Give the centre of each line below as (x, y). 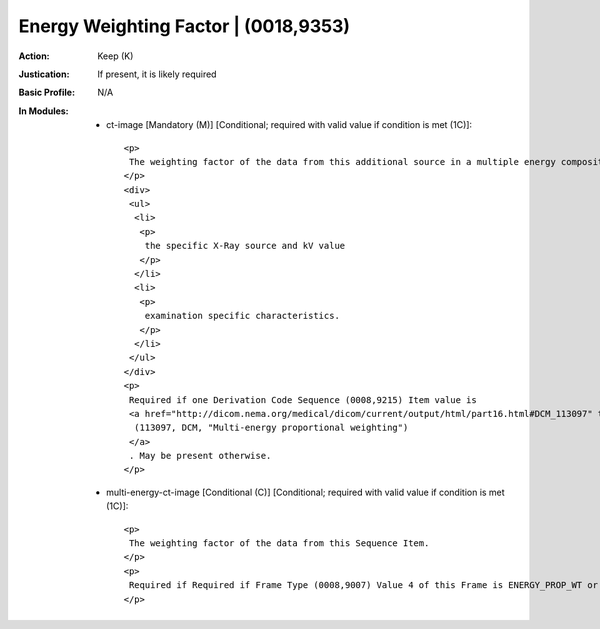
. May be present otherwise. (200, 456)
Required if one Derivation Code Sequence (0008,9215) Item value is (302, 399)
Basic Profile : (46, 92)
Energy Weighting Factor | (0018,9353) (184, 26)
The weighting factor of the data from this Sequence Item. (279, 543)
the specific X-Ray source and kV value (245, 246)
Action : (34, 56)
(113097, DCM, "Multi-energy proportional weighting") (271, 428)
